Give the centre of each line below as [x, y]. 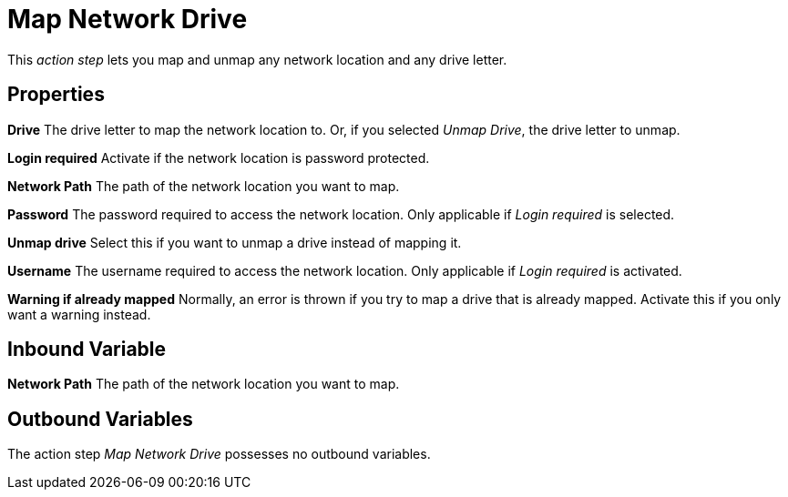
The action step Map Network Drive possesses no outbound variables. [219, 454]
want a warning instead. [79, 314]
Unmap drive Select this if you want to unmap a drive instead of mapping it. [235, 242]
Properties [56, 95]
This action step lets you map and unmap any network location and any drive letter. [257, 59]
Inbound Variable [87, 350]
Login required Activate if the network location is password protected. [219, 157]
